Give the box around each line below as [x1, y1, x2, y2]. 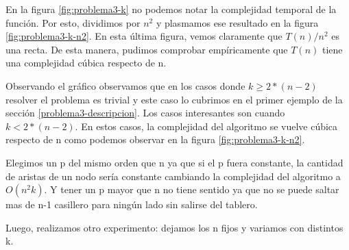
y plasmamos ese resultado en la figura [156, 15, 319, 29]
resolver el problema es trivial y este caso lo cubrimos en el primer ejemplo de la [5, 92, 343, 106]
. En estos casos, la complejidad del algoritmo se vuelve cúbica [75, 118, 338, 133]
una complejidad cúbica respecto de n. [5, 55, 167, 70]
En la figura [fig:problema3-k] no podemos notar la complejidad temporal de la [5, 2, 337, 16]
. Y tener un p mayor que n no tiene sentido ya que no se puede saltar [44, 182, 339, 197]
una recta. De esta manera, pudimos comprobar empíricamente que [5, 42, 288, 56]
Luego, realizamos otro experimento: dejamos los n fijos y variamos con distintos [5, 220, 344, 234]
